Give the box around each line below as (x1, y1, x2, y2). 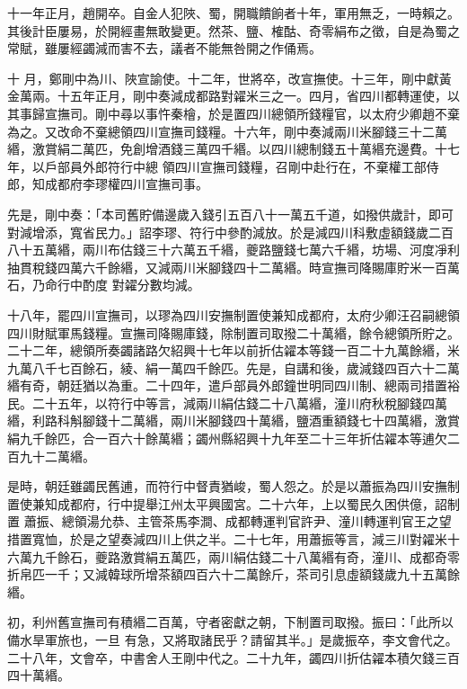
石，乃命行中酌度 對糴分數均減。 (7, 275, 200, 294)
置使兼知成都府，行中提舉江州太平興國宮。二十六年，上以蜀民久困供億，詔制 (7, 494, 460, 513)
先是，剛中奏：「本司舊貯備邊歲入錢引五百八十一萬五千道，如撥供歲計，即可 (7, 204, 454, 223)
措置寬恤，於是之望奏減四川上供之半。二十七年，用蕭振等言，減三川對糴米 (7, 530, 447, 549)
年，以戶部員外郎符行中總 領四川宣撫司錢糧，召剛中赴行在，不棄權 (7, 157, 401, 175)
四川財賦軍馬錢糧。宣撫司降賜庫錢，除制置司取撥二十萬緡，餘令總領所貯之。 (7, 323, 460, 342)
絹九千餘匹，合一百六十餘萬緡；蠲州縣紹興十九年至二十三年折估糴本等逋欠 (7, 429, 447, 448)
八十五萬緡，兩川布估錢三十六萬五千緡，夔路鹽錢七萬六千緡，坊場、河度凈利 (7, 240, 460, 259)
